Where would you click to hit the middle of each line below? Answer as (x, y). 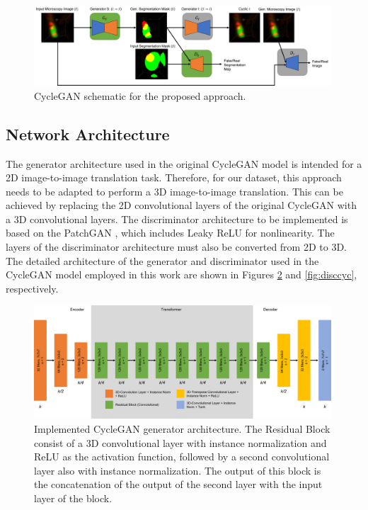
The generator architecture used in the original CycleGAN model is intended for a (184, 163)
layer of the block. (73, 498)
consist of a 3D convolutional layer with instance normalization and (180, 442)
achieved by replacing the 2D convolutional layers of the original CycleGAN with (181, 205)
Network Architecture (88, 134)
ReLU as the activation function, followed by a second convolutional (182, 457)
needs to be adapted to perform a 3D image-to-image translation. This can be (174, 191)
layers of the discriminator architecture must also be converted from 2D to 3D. (176, 247)
